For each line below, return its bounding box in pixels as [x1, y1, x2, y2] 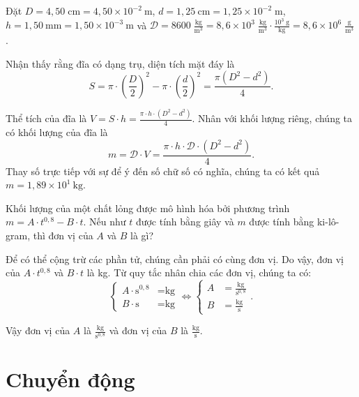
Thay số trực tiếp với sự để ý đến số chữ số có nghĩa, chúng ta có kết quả [6, 163, 320, 178]
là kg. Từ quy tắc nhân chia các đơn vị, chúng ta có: [86, 265, 312, 280]
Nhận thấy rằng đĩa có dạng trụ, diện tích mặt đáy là [6, 56, 235, 70]
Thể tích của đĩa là [6, 111, 87, 126]
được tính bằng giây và [135, 214, 234, 229]
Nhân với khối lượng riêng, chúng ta [198, 111, 353, 126]
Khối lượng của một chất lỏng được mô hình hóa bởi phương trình [6, 200, 290, 215]
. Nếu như [83, 214, 126, 229]
